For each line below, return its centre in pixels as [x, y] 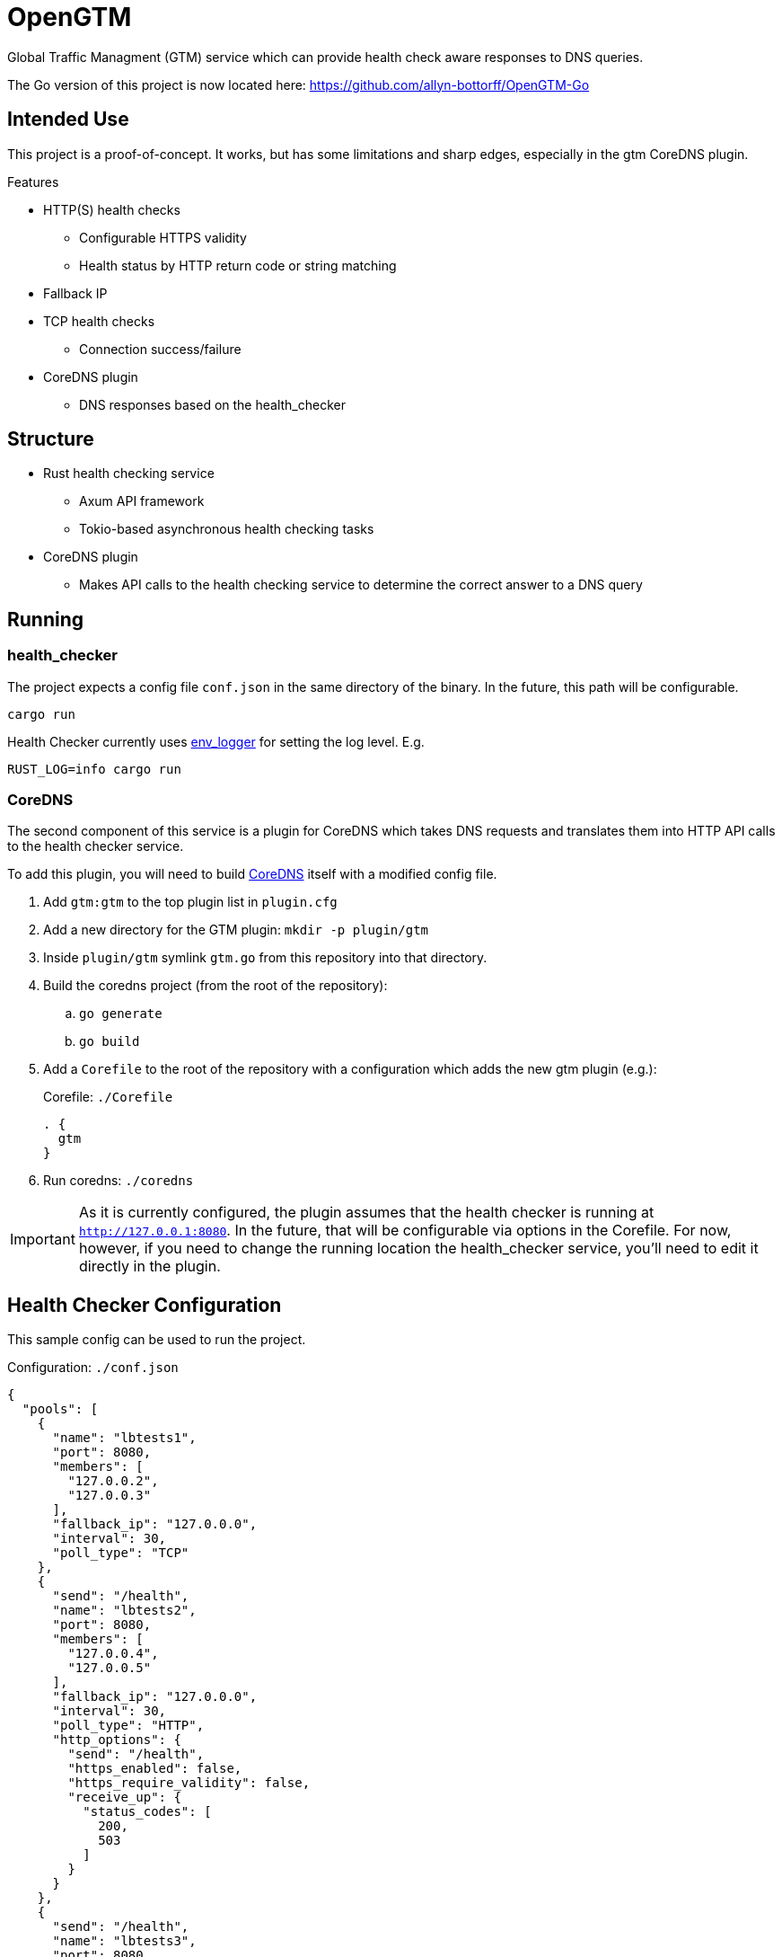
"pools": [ [60, 1409]
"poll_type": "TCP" [121, 1553]
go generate [121, 1014]
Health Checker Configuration [145, 1305]
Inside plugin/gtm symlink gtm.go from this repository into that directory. [265, 958]
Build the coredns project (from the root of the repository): [215, 986]
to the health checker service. [96, 846]
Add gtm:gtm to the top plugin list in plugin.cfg [190, 902]
